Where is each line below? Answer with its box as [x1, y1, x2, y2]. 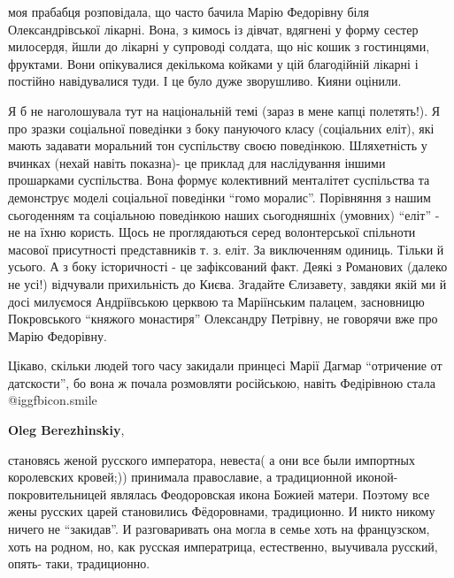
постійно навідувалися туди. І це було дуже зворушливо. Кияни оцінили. [8, 72, 402, 90]
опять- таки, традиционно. [8, 554, 150, 573]
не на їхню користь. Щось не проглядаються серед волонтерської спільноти [8, 223, 416, 241]
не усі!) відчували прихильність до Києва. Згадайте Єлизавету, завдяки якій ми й [8, 274, 447, 293]
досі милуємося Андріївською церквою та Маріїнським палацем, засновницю [8, 292, 425, 310]
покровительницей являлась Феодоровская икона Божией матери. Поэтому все [8, 484, 430, 503]
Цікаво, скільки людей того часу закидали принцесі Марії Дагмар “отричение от [8, 356, 442, 375]
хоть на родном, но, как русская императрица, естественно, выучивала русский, [8, 536, 438, 555]
